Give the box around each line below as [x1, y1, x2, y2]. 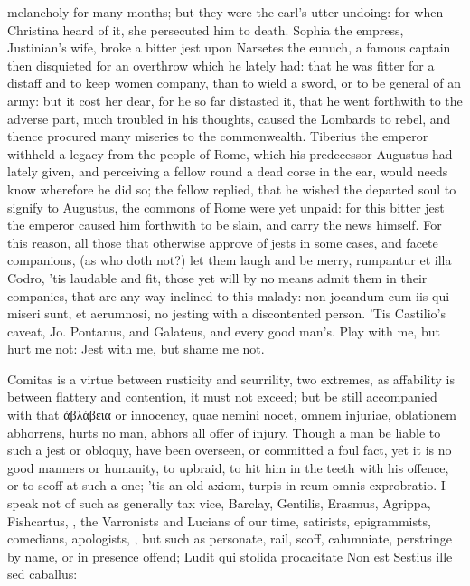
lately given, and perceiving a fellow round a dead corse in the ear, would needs [7, 162, 448, 181]
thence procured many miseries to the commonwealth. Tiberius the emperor [7, 127, 428, 146]
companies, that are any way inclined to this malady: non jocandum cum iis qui [7, 286, 450, 305]
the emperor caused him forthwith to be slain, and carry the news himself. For [7, 215, 442, 234]
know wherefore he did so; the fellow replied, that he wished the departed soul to [7, 179, 456, 198]
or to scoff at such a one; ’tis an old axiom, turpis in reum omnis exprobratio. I [7, 476, 446, 495]
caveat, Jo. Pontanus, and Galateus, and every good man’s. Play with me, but [7, 321, 440, 340]
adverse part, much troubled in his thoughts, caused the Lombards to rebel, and [7, 109, 451, 128]
